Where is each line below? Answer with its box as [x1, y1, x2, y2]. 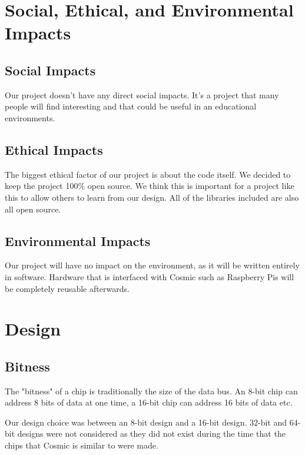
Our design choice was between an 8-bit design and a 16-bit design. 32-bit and [5, 416, 287, 428]
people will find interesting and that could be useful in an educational [5, 100, 257, 112]
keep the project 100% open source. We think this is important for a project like [5, 180, 294, 192]
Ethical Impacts [5, 140, 103, 158]
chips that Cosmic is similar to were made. [5, 439, 158, 451]
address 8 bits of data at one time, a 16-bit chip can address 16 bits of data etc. [5, 396, 293, 408]
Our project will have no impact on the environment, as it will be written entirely [5, 259, 300, 271]
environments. [5, 111, 55, 124]
